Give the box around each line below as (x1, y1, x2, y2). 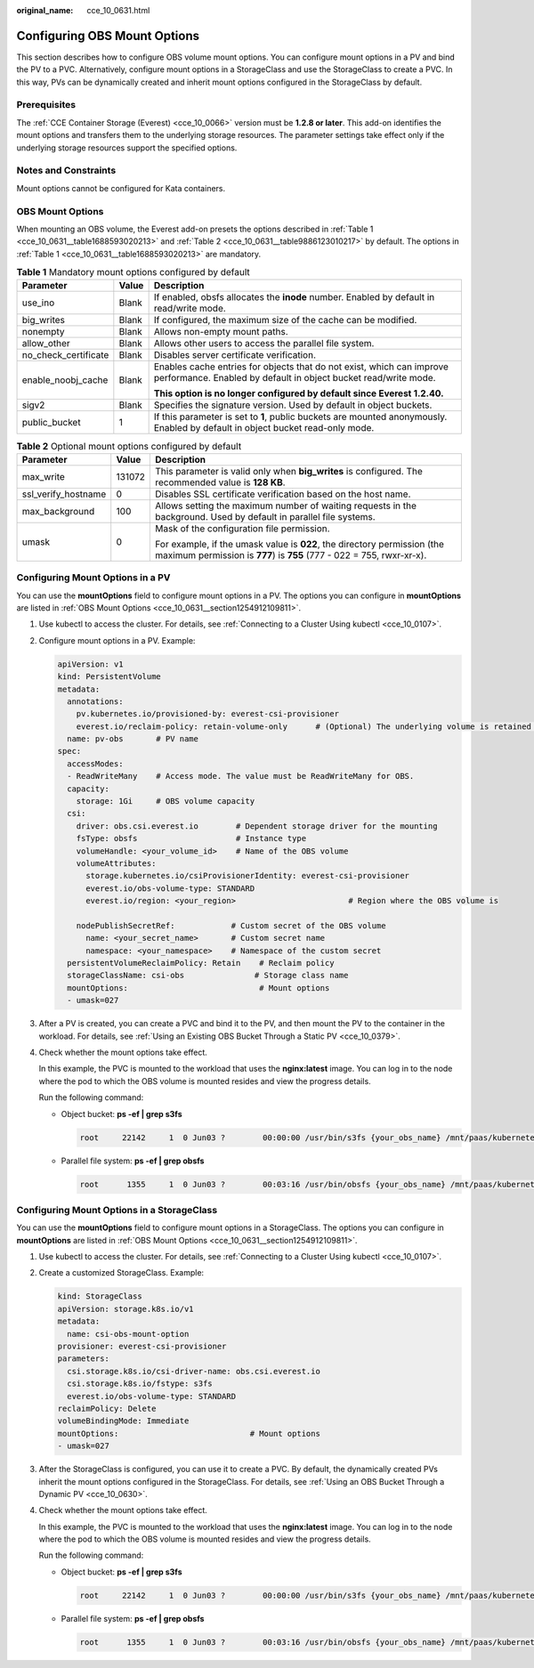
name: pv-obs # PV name (67, 734, 199, 744)
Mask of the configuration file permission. (155, 522, 330, 534)
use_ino (21, 296, 55, 309)
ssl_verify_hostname (21, 488, 107, 500)
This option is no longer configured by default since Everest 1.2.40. (153, 387, 444, 400)
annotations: (67, 696, 124, 707)
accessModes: (67, 758, 124, 769)
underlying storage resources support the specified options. (16, 142, 238, 153)
